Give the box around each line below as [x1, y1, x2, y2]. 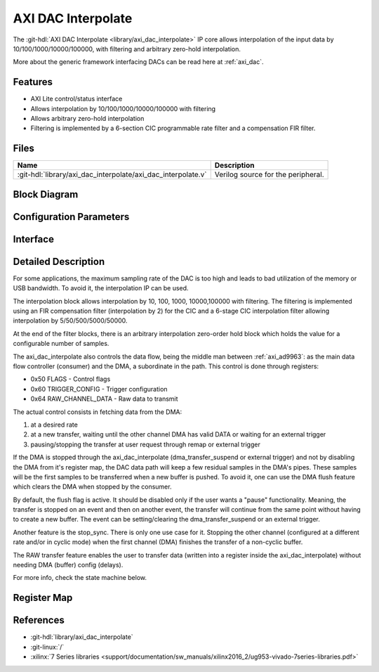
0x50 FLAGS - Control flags [30, 375, 111, 383]
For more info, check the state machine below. [13, 574, 147, 582]
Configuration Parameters [13, 211, 130, 223]
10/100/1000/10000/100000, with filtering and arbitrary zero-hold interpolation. [13, 44, 241, 53]
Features [13, 76, 53, 88]
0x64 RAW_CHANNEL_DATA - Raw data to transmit [30, 394, 178, 403]
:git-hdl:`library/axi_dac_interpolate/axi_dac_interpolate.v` [17, 169, 207, 179]
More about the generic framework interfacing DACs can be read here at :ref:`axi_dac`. [13, 58, 264, 66]
